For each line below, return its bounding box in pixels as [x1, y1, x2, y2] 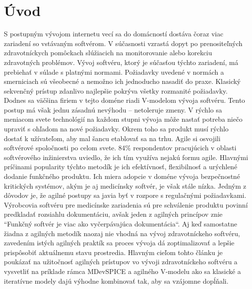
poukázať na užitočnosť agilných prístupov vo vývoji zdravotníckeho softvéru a [4, 257, 237, 267]
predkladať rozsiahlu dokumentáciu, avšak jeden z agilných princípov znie [4, 209, 223, 219]
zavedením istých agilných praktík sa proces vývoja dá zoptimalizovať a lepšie [4, 238, 235, 248]
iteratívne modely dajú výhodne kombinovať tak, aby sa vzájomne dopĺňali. [4, 275, 229, 286]
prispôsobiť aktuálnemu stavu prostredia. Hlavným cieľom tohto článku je [4, 247, 223, 257]
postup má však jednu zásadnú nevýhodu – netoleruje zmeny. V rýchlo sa [4, 104, 222, 114]
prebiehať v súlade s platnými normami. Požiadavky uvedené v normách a [4, 66, 224, 77]
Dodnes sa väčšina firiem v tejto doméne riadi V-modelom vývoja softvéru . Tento [4, 95, 245, 105]
